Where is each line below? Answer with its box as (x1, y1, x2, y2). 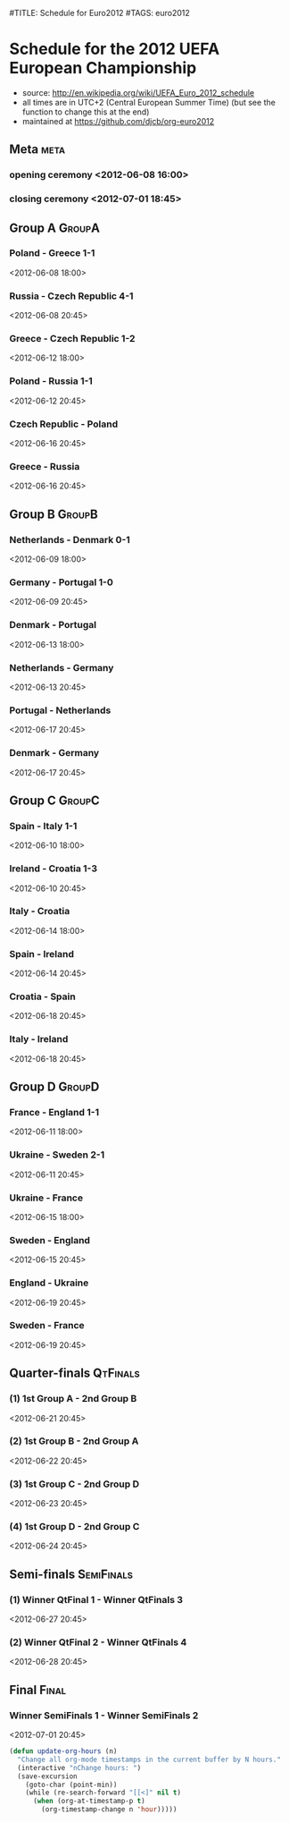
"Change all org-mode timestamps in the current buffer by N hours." (17, 1755, 281, 1764)
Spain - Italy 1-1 (9, 819, 78, 832)
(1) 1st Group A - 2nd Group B (9, 1393, 137, 1405)
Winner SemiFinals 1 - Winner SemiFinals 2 (9, 1709, 199, 1721)
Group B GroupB (9, 506, 98, 521)
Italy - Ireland (9, 1033, 69, 1046)
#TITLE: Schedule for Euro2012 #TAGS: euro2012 (9, 8, 190, 18)
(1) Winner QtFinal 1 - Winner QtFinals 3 (9, 1593, 184, 1606)
